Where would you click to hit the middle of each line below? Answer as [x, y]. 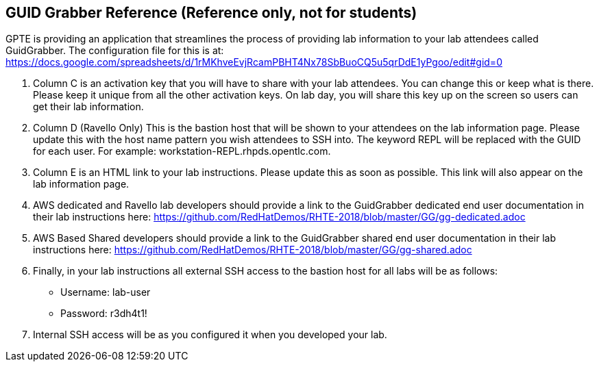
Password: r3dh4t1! [104, 314]
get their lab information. [88, 107]
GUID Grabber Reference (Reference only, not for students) [211, 13]
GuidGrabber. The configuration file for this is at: [115, 51]
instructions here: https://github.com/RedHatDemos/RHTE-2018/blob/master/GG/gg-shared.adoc [253, 250]
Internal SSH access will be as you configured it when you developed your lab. [210, 335]
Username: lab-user [106, 292]
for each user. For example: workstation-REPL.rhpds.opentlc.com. [182, 151]
